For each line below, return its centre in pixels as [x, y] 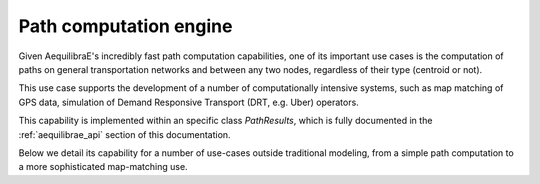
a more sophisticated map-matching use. [103, 167]
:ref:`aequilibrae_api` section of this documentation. [124, 134]
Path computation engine [125, 26]
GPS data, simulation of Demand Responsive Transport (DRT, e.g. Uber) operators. [188, 102]
